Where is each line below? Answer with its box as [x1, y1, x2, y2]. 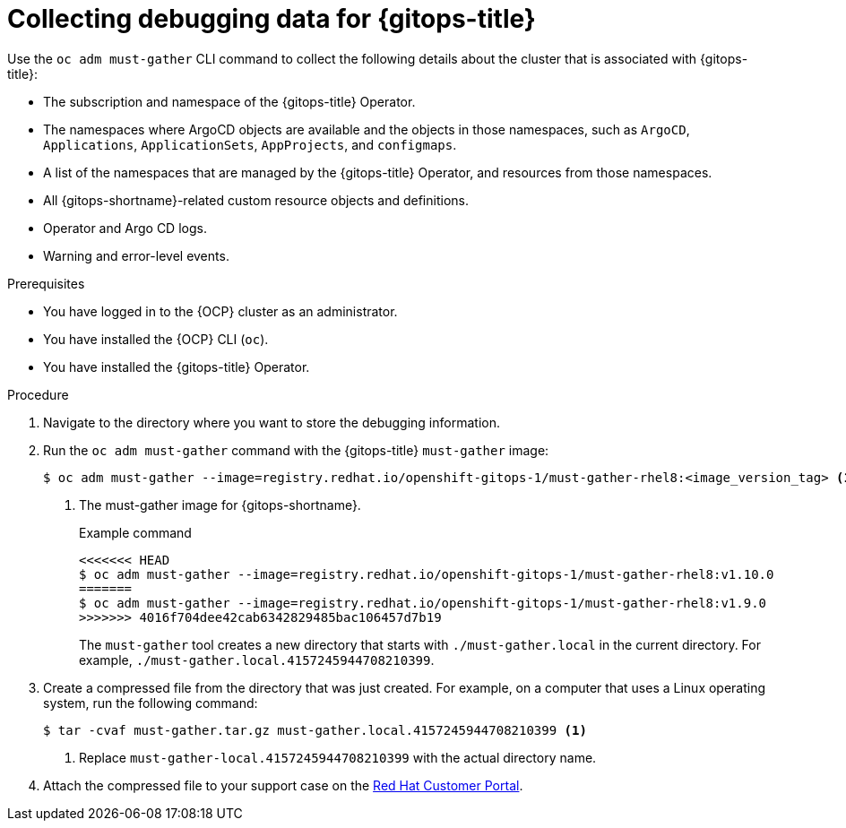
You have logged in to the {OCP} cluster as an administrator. [43, 303, 398, 319]
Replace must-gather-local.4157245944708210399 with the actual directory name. [79, 749, 597, 765]
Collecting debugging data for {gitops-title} [7, 4, 536, 34]
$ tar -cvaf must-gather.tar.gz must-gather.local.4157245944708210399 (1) [43, 722, 587, 737]
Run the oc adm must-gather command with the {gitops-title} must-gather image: [43, 442, 549, 458]
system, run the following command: [43, 694, 258, 711]
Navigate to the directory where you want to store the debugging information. [43, 414, 500, 430]
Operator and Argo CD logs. [43, 220, 207, 236]
